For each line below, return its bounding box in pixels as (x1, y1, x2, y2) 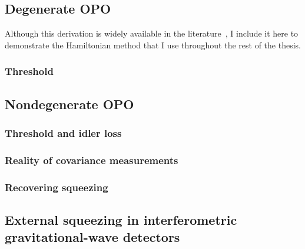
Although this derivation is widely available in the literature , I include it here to (5, 27, 299, 40)
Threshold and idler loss (5, 125, 122, 140)
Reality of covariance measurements (5, 152, 178, 167)
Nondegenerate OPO (5, 94, 134, 113)
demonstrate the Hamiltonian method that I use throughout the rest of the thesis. (5, 38, 301, 51)
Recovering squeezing (5, 179, 108, 194)
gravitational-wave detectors (5, 228, 180, 246)
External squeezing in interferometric (5, 210, 237, 228)
